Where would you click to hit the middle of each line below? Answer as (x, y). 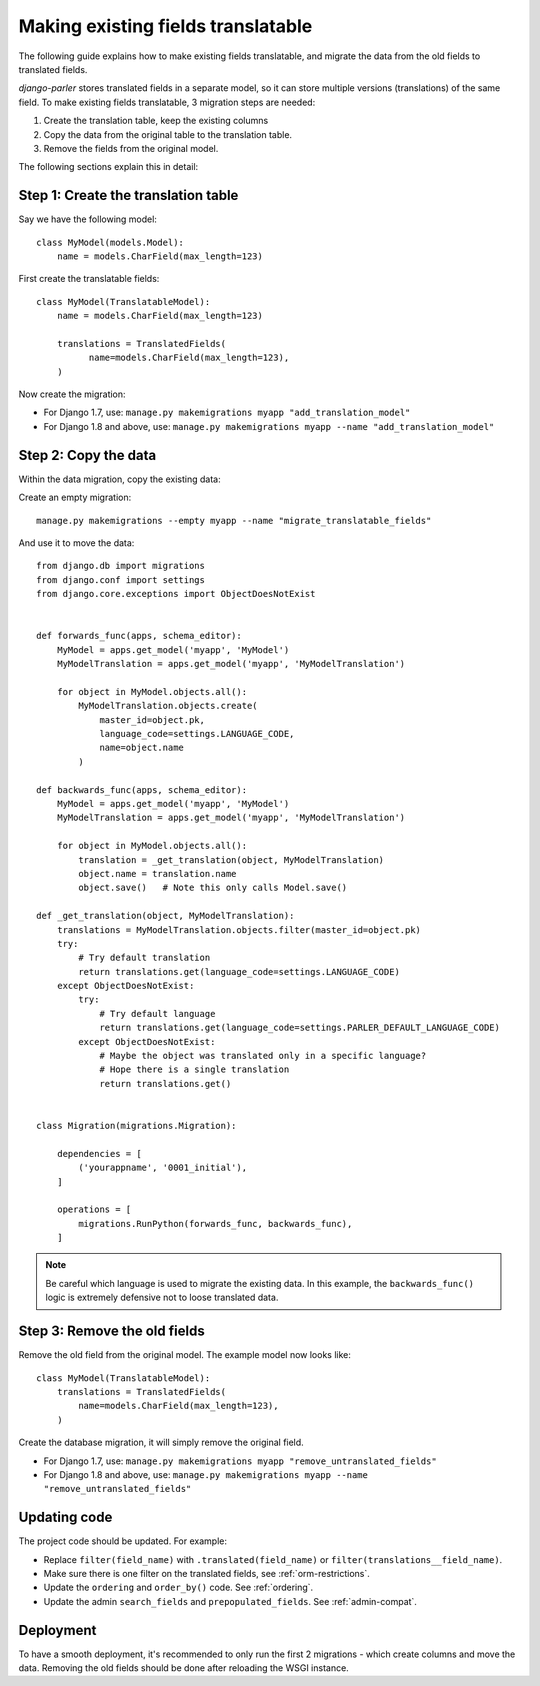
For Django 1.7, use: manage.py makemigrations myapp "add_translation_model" (227, 412)
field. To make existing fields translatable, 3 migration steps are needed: (167, 102)
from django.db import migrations (120, 566)
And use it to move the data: (76, 542)
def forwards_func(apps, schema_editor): (139, 636)
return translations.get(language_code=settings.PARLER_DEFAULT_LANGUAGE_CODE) (299, 1028)
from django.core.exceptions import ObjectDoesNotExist (176, 594)
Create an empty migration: (75, 497)
